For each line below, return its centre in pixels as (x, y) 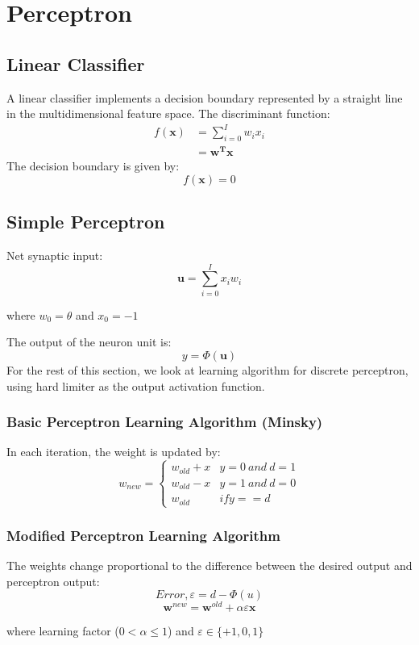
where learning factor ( (63, 631)
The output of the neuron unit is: (89, 342)
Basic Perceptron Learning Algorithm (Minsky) (165, 422)
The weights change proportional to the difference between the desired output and (209, 565)
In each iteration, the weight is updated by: (114, 452)
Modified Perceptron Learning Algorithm (143, 535)
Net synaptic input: (55, 255)
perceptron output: (53, 581)
